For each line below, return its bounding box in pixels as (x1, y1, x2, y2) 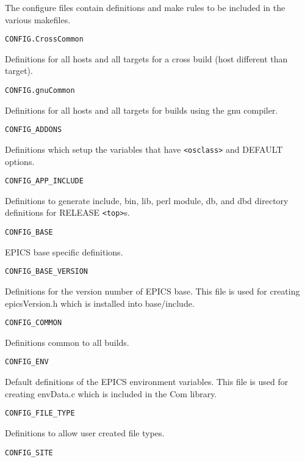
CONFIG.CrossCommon (5, 35, 84, 44)
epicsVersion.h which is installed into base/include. (5, 296, 195, 309)
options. (5, 155, 35, 167)
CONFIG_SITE (5, 448, 53, 457)
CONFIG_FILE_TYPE (5, 409, 75, 418)
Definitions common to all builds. (5, 335, 129, 348)
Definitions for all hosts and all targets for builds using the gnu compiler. (5, 103, 278, 116)
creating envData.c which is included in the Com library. (5, 387, 217, 400)
